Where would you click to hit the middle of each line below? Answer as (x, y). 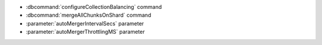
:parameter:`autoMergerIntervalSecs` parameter (85, 23)
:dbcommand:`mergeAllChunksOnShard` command (89, 15)
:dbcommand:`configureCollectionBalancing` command (94, 7)
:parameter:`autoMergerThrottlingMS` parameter (86, 32)
